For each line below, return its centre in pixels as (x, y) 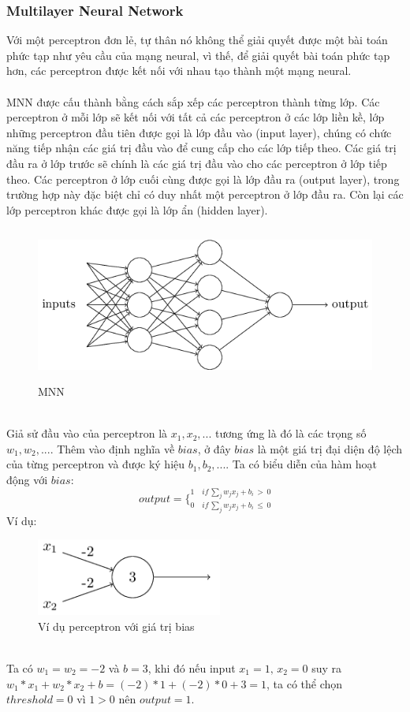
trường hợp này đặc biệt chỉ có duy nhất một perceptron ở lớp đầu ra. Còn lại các (205, 194)
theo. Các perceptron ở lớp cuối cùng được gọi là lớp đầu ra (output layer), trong (203, 179)
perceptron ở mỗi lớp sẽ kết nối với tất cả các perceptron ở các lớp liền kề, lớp (196, 117)
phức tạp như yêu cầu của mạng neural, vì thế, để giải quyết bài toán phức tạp (198, 55)
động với (27, 479)
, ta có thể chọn (305, 683)
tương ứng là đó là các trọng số (291, 433)
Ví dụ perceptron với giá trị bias (116, 626)
